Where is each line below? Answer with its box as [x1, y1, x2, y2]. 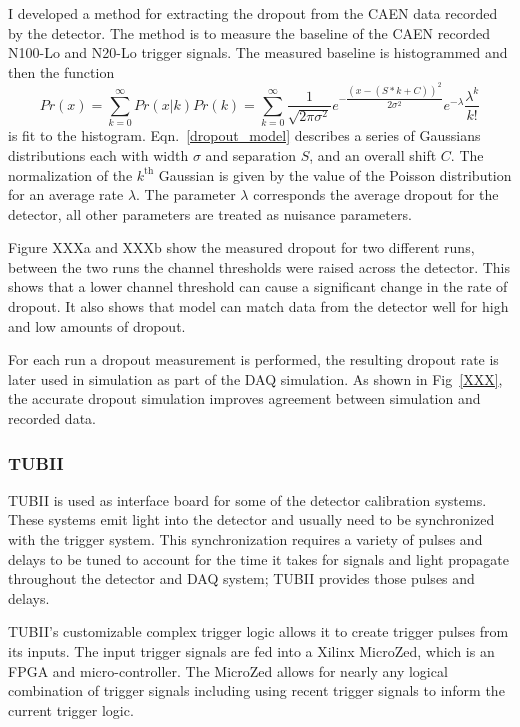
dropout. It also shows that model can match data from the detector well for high [8, 296, 509, 317]
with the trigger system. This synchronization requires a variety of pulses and [8, 529, 483, 550]
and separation [205, 144, 296, 165]
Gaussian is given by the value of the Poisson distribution [158, 164, 512, 185]
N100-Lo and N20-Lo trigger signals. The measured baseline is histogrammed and [8, 42, 508, 63]
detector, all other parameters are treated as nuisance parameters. [8, 203, 412, 224]
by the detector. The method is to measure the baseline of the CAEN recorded [8, 22, 490, 43]
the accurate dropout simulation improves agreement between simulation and [8, 388, 481, 409]
